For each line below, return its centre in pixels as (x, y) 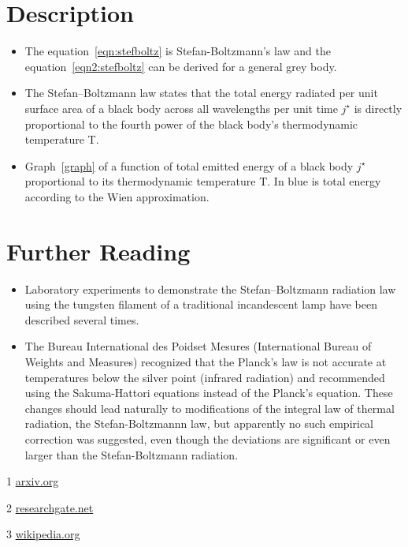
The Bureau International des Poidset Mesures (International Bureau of (198, 346)
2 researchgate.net (50, 507)
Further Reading (98, 251)
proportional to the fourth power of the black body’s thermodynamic (191, 124)
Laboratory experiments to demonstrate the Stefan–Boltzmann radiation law (210, 288)
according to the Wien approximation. (117, 196)
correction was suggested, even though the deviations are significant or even (208, 438)
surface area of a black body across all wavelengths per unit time (181, 108)
